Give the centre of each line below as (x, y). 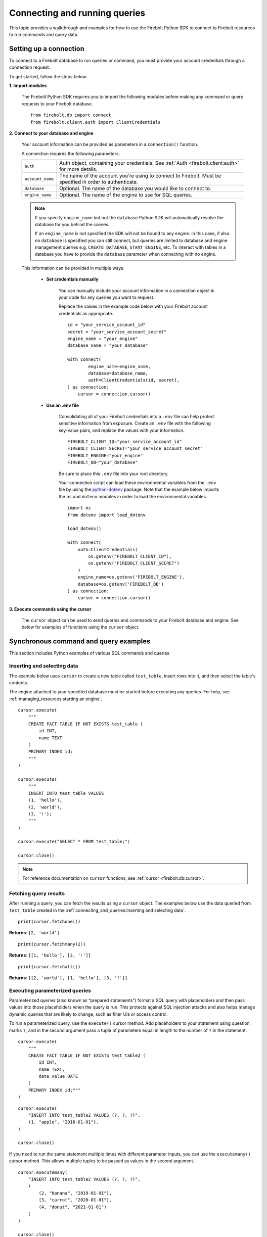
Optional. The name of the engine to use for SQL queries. (126, 195)
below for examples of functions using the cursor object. (80, 627)
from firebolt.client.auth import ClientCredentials (95, 122)
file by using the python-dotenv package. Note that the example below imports (139, 489)
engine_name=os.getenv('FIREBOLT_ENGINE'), (131, 577)
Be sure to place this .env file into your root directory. (114, 474)
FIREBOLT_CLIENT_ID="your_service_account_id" (125, 442)
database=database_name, (118, 373)
